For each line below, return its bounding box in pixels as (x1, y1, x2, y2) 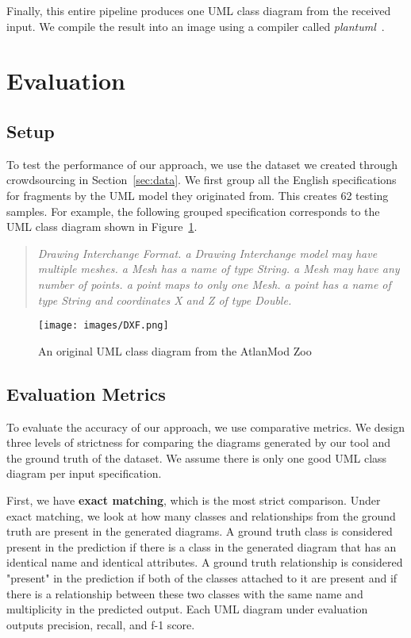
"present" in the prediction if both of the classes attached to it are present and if (6, 569, 398, 586)
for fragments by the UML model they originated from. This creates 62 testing (6, 186, 389, 203)
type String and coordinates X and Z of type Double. (37, 291, 292, 308)
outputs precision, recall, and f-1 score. (6, 616, 195, 632)
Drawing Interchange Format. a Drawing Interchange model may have (37, 244, 378, 261)
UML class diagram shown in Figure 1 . (6, 218, 198, 235)
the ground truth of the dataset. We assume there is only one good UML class (6, 449, 387, 466)
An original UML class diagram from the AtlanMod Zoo (38, 342, 312, 359)
